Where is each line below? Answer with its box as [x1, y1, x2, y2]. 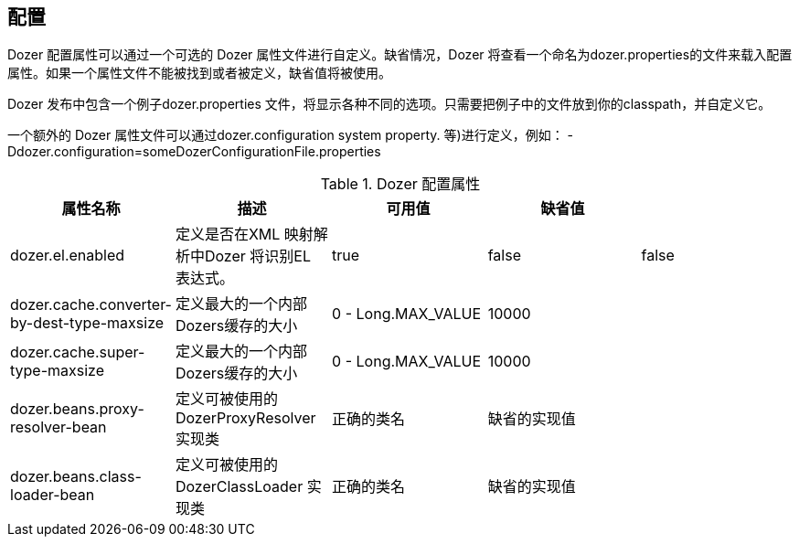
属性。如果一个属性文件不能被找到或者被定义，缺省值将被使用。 [7, 65, 391, 81]
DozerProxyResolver [175, 409, 316, 428]
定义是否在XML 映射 [175, 225, 314, 244]
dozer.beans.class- [10, 467, 142, 486]
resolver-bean [10, 418, 107, 437]
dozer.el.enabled [10, 246, 125, 265]
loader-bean [10, 485, 95, 505]
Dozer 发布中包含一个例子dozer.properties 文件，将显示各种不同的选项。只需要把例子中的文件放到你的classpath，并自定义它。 [7, 96, 772, 112]
